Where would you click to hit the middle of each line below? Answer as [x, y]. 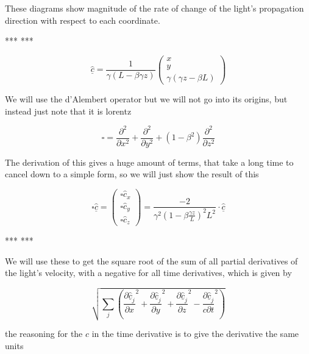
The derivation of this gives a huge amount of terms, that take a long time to [149, 162]
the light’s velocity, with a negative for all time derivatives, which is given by [148, 273]
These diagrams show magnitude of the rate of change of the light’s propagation [154, 8]
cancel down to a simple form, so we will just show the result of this [132, 174]
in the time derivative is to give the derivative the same [195, 334]
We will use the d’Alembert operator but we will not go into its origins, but [146, 98]
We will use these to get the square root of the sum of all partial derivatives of [151, 260]
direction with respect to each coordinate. [83, 20]
